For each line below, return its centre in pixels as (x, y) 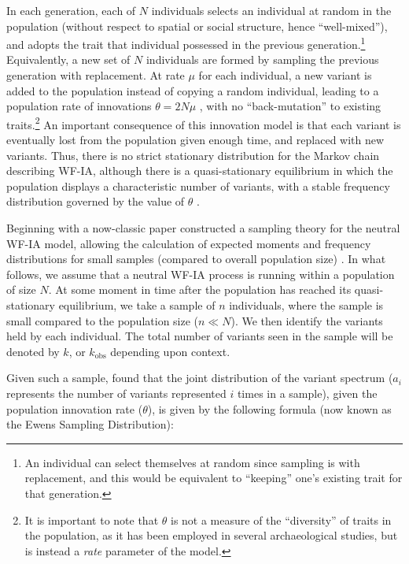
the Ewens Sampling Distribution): (90, 424)
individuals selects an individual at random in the (271, 10)
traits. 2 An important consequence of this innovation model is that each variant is (204, 123)
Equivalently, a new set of (68, 59)
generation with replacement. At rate (96, 75)
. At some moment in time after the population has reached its (200, 289)
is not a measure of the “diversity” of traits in (281, 519)
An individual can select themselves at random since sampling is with (192, 462)
